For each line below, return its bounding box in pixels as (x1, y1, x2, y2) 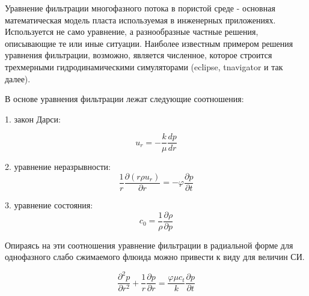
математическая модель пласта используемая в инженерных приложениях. (5, 13, 276, 26)
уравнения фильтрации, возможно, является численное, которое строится (5, 49, 272, 61)
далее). (5, 72, 31, 85)
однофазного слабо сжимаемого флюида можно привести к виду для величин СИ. (5, 250, 305, 263)
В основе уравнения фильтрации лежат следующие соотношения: (5, 92, 244, 105)
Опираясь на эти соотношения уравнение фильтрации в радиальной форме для (5, 238, 293, 251)
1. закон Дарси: (5, 112, 61, 125)
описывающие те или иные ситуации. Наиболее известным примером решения (5, 37, 293, 49)
